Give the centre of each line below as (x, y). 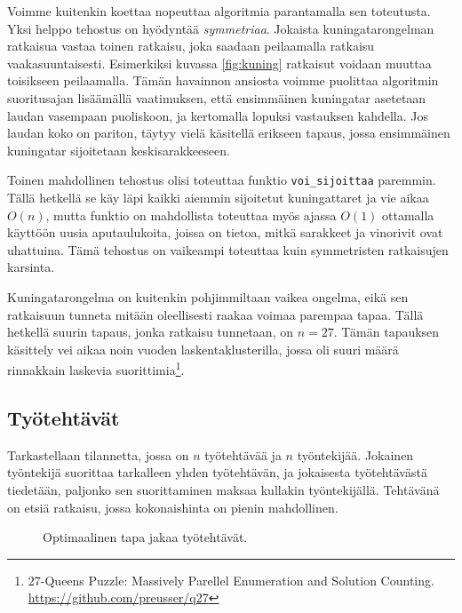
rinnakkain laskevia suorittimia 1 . (96, 368)
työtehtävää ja (243, 454)
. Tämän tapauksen (386, 332)
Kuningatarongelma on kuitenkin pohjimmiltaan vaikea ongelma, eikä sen (208, 296)
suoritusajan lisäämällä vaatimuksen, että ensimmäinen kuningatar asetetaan (217, 97)
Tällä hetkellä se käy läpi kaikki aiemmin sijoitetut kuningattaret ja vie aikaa (218, 197)
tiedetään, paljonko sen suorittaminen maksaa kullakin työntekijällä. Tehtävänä (223, 489)
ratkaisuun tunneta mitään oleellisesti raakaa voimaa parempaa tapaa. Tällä (215, 314)
